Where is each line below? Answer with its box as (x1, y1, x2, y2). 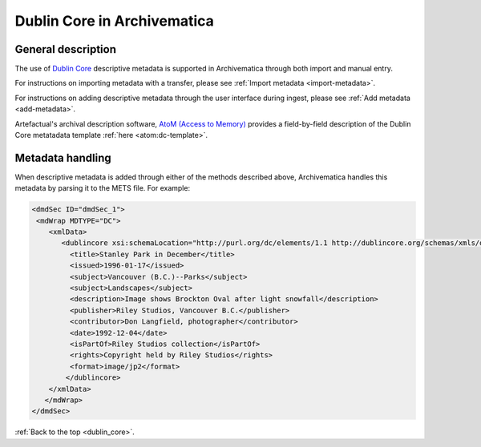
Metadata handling (14, 151, 111, 164)
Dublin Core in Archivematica (14, 12, 214, 30)
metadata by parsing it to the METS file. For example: (14, 183, 191, 193)
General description (14, 42, 116, 56)
